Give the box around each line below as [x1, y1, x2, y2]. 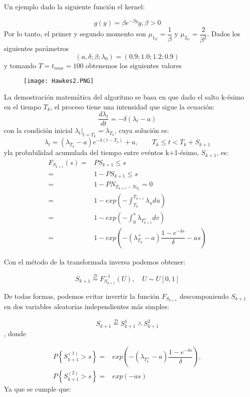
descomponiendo [179, 291, 229, 301]
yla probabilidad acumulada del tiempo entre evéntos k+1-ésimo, [4, 147, 199, 158]
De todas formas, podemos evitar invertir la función [4, 291, 160, 301]
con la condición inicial [4, 125, 73, 135]
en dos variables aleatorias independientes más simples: [4, 301, 169, 312]
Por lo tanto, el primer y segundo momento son [4, 28, 146, 39]
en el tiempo [4, 101, 41, 111]
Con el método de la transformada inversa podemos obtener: [4, 256, 186, 266]
